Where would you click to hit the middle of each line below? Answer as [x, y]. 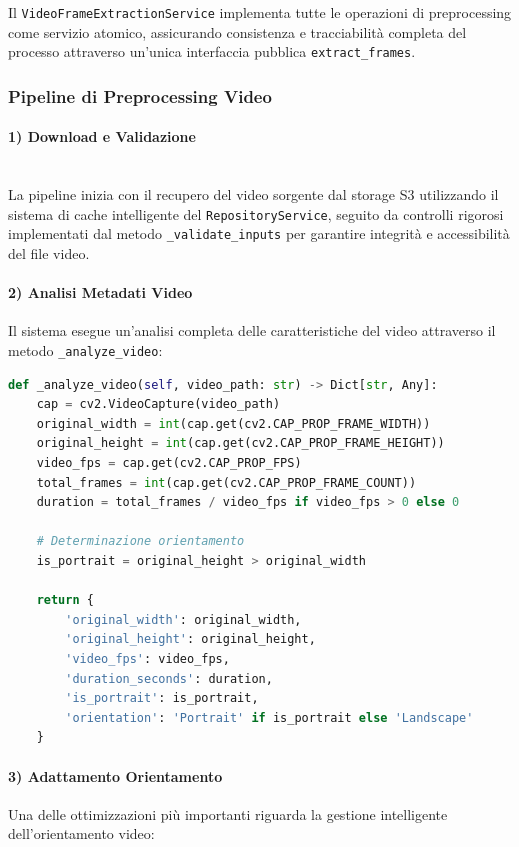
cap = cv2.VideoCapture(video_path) [158, 404]
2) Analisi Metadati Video [100, 292]
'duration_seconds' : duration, [169, 678]
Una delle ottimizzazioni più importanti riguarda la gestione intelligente [228, 813]
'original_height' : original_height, [190, 639]
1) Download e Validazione [102, 136]
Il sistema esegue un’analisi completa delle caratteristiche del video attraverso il [252, 330]
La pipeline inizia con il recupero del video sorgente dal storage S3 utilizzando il [253, 194]
